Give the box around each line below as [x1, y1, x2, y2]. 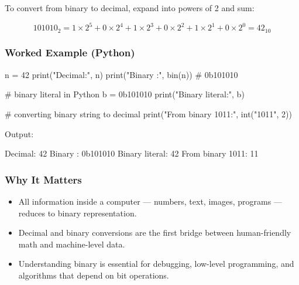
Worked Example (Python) [5, 45, 135, 60]
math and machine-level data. [18, 238, 125, 250]
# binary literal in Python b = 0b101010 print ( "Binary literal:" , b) [5, 88, 245, 100]
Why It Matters [5, 172, 82, 186]
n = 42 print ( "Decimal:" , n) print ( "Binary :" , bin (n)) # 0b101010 [5, 68, 238, 80]
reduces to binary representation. [18, 206, 137, 219]
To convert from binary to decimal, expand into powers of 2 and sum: [5, 2, 255, 13]
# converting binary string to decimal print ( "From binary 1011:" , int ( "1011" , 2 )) [5, 107, 292, 120]
